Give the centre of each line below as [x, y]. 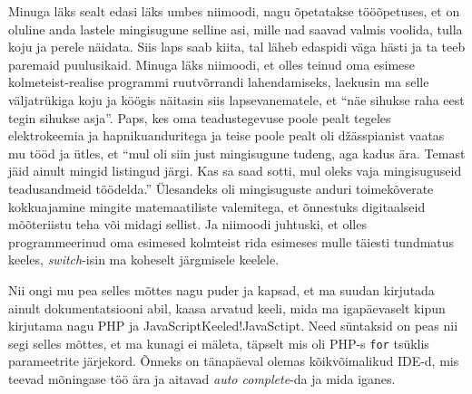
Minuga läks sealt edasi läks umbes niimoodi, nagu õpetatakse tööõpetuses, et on [234, 11]
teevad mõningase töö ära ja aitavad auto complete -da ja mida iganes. [202, 378]
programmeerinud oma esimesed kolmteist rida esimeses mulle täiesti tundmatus [231, 241]
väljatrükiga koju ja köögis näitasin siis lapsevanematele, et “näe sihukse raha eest [236, 99]
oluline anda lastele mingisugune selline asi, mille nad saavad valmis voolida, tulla [236, 29]
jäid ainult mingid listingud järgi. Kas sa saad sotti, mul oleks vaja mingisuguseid [235, 171]
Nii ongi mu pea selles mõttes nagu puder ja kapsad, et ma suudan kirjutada [221, 289]
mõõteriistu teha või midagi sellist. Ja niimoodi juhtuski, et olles [187, 224]
